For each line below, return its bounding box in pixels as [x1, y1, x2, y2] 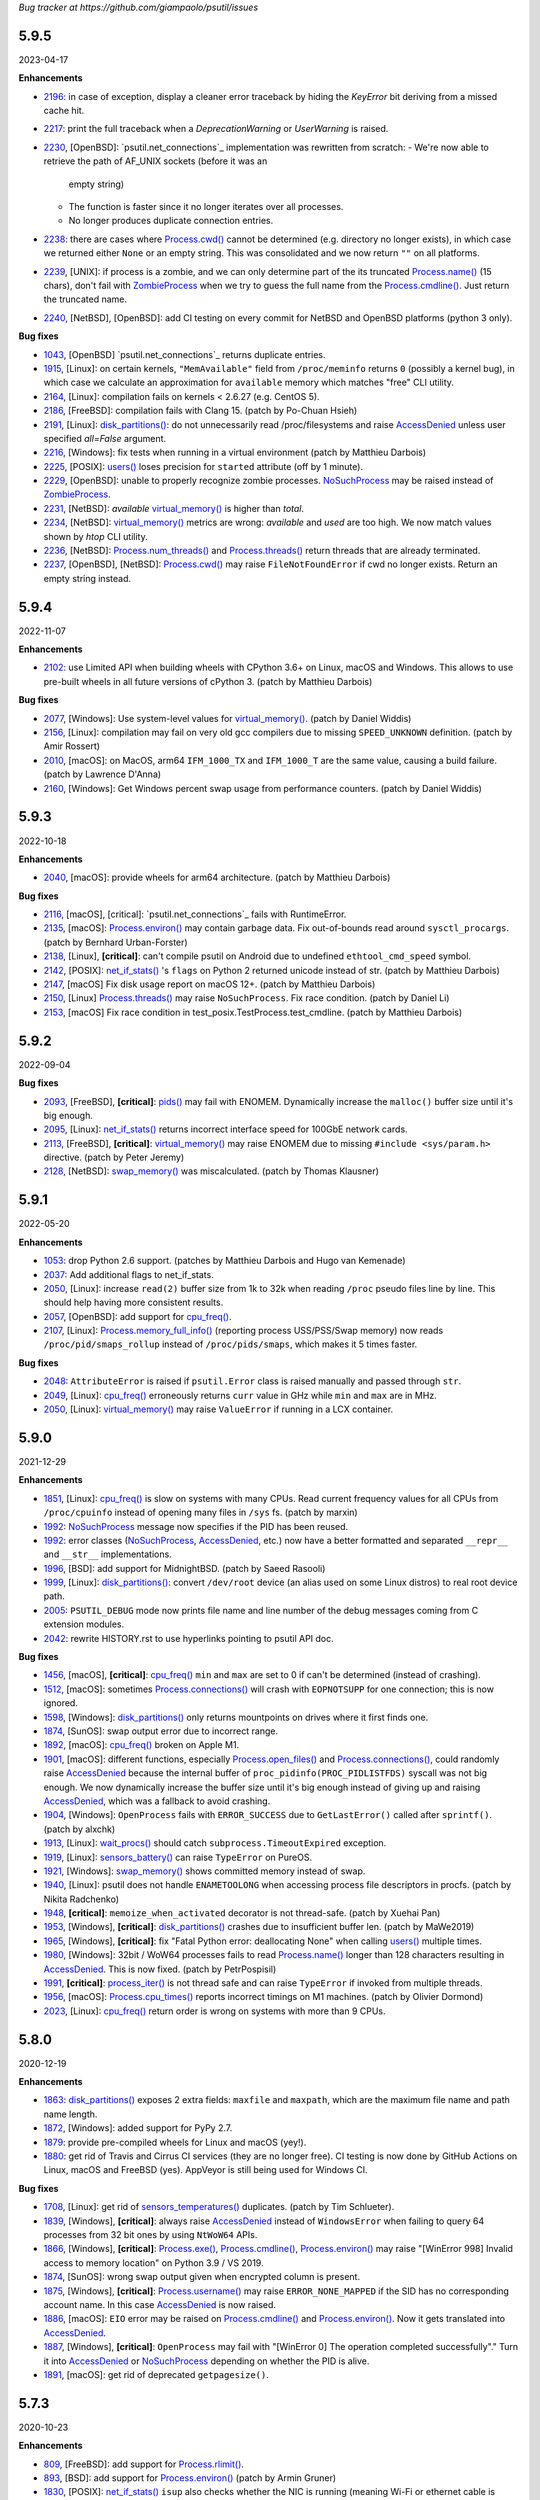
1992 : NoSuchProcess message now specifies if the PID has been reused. [43, 1520, 349, 1532]
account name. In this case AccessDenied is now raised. [43, 2298, 277, 2310]
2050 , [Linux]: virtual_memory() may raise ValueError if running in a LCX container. [43, 1403, 394, 1415]
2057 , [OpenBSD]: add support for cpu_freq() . [43, 1310, 232, 1322]
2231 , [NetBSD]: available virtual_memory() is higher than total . [43, 502, 305, 514]
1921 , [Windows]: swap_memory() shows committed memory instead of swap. [43, 1865, 366, 1877]
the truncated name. [43, 293, 128, 305]
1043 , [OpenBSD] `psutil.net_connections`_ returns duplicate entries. [43, 348, 326, 360]
